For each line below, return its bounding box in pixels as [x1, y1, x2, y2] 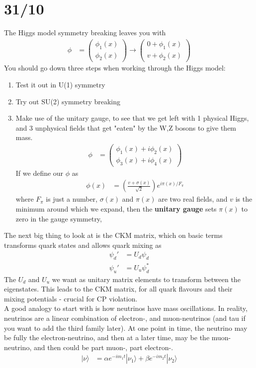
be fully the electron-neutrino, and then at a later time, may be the [4, 332, 210, 343]
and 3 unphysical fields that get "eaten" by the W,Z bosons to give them [15, 122, 237, 133]
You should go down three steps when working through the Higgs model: [4, 63, 226, 73]
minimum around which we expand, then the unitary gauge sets [15, 204, 217, 214]
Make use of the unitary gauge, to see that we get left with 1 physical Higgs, [15, 113, 249, 123]
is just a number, [46, 194, 97, 204]
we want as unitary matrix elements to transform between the [52, 274, 241, 284]
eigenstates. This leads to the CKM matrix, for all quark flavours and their [4, 284, 233, 294]
